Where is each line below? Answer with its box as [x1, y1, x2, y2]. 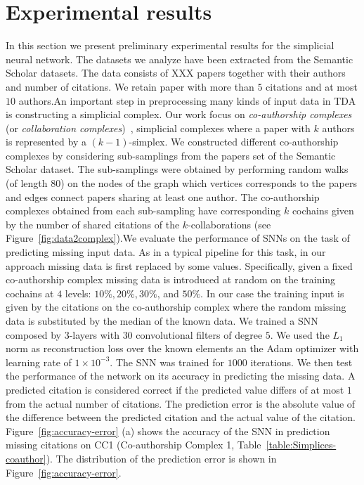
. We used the [270, 327, 330, 342]
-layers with [69, 327, 119, 342]
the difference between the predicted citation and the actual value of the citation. [6, 410, 356, 425]
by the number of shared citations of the [6, 216, 180, 231]
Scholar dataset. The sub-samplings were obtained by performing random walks [6, 162, 349, 176]
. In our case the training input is [200, 285, 344, 300]
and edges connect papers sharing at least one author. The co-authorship [6, 189, 320, 204]
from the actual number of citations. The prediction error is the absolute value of [6, 396, 356, 410]
